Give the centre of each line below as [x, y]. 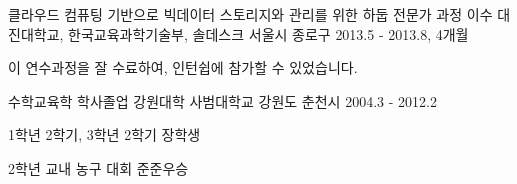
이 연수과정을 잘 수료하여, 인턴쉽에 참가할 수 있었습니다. [183, 67]
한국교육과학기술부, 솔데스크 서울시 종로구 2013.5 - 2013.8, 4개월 [268, 33]
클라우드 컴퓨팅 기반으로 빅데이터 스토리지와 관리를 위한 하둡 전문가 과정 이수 [250, 14]
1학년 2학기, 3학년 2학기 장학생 [104, 134]
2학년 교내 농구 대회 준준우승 [98, 167]
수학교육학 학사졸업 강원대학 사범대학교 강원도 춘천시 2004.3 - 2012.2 [222, 100]
